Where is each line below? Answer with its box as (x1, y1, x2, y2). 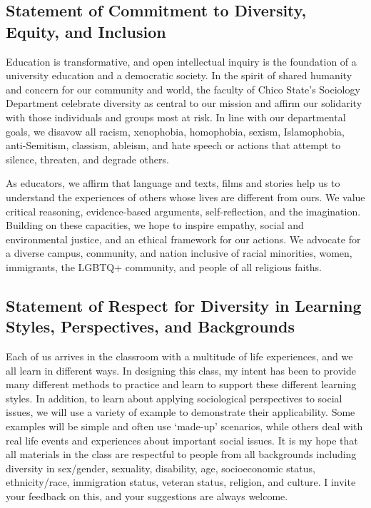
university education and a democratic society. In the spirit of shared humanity (6, 68, 352, 83)
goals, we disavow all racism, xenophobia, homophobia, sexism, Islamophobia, (6, 123, 345, 138)
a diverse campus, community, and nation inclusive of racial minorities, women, (6, 245, 352, 260)
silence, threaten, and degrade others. (6, 151, 169, 166)
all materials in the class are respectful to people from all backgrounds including (6, 447, 357, 462)
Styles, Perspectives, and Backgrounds (6, 315, 295, 337)
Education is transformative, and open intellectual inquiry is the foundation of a (6, 54, 357, 68)
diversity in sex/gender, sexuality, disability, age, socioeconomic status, (6, 460, 315, 475)
